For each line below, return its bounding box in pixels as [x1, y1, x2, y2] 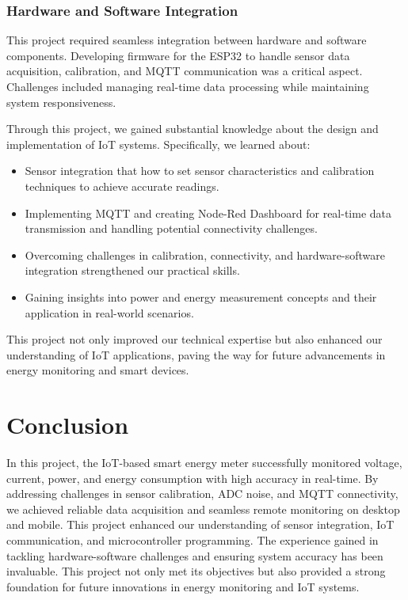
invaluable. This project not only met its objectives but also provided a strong [6, 563, 386, 579]
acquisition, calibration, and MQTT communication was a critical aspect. [6, 63, 363, 79]
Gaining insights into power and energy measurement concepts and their [25, 288, 377, 305]
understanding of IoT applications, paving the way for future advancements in [6, 346, 386, 363]
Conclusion [6, 408, 129, 441]
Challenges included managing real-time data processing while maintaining [6, 78, 369, 94]
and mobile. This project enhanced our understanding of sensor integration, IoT [6, 516, 395, 533]
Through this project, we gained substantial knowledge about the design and [6, 120, 379, 137]
